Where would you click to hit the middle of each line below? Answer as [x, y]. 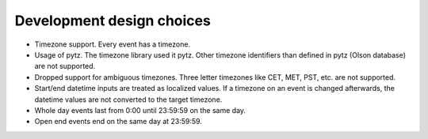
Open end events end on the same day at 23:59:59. [118, 122]
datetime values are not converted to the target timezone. [128, 100]
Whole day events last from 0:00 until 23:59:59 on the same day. [140, 110]
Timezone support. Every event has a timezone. [112, 44]
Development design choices [113, 21]
